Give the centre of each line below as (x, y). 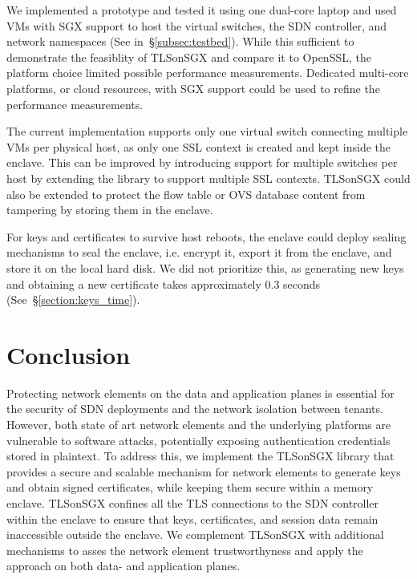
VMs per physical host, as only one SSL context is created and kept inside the (199, 146)
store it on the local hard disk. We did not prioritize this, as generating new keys (205, 267)
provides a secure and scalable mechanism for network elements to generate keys (204, 471)
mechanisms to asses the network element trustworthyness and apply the (185, 550)
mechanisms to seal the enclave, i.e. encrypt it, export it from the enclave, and (199, 252)
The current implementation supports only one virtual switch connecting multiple (207, 131)
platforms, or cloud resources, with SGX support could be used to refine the (193, 88)
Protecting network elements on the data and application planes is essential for (200, 393)
